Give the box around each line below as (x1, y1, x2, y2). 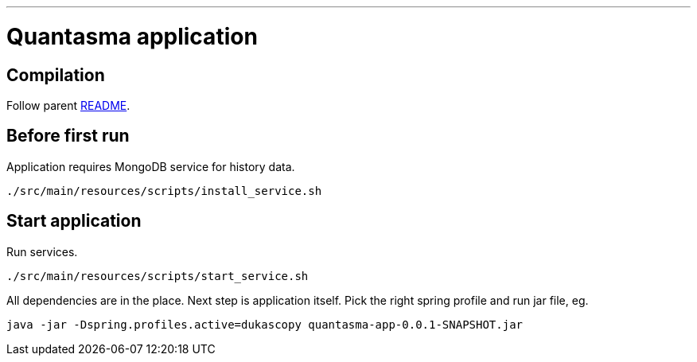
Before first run (6, 126, 130, 146)
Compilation (6, 64, 105, 85)
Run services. (6, 244, 78, 259)
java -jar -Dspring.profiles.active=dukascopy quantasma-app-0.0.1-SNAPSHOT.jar (6, 317, 524, 331)
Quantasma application (6, 22, 258, 50)
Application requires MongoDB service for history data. (6, 159, 295, 173)
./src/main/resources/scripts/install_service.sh (6, 184, 322, 197)
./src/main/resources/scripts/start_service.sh (6, 269, 309, 282)
